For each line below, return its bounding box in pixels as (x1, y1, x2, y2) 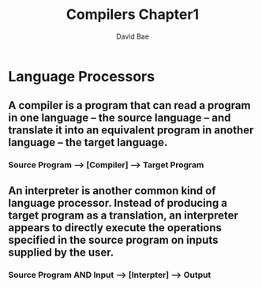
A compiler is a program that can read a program (8, 99, 251, 112)
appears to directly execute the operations (8, 221, 223, 234)
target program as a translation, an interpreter (8, 208, 239, 222)
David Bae (115, 32, 150, 41)
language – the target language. (8, 136, 168, 149)
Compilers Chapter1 (65, 6, 200, 24)
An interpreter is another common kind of (8, 184, 216, 197)
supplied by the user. (8, 245, 114, 259)
